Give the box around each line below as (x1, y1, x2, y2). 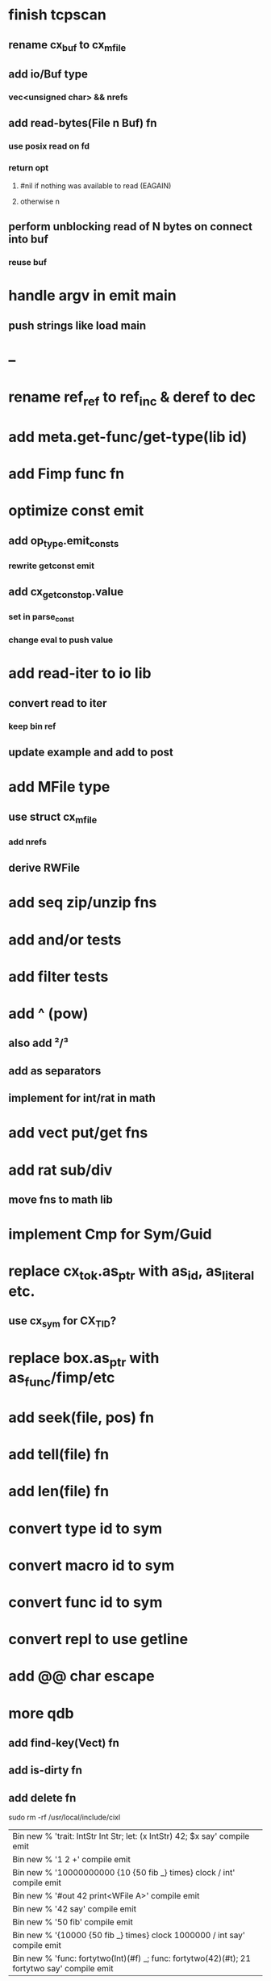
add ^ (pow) (8, 1004, 89, 1023)
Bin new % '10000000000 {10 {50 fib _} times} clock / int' (12, 1867, 236, 1878)
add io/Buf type (8, 67, 89, 82)
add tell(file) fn (8, 1445, 110, 1464)
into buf (8, 233, 48, 246)
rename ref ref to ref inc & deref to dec (8, 388, 256, 409)
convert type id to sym (8, 1519, 163, 1537)
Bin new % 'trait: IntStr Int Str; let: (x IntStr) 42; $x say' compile (12, 1831, 250, 1842)
